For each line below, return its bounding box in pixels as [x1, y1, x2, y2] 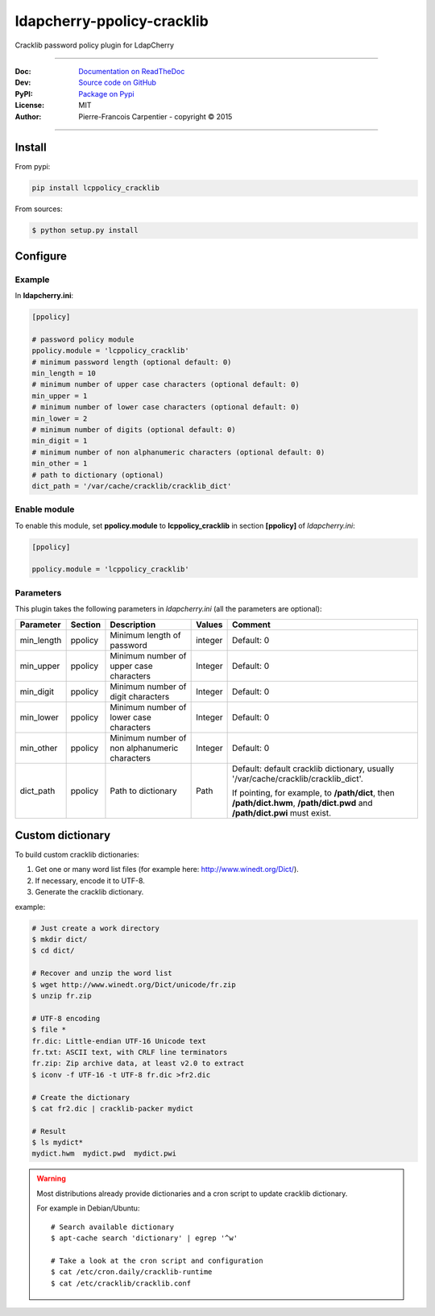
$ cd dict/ [31, 946, 75, 955]
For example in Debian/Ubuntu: [36, 1203, 140, 1213]
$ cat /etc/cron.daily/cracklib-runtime [51, 1268, 213, 1277]
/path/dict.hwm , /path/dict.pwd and [231, 797, 373, 808]
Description [110, 619, 156, 630]
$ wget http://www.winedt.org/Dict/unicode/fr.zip [31, 980, 237, 989]
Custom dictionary [14, 828, 111, 842]
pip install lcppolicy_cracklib [31, 184, 160, 193]
